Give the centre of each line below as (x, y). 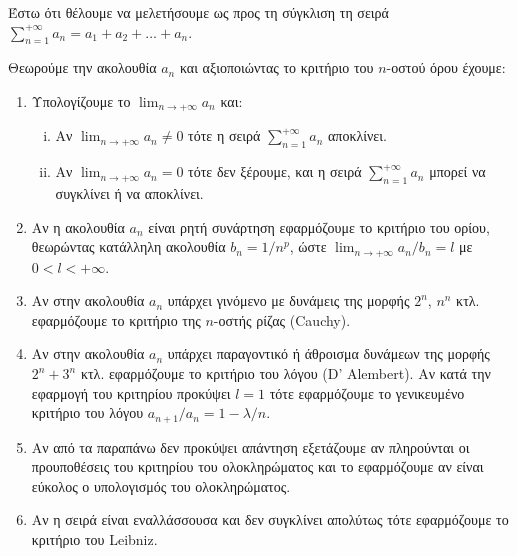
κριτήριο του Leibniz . (94, 539)
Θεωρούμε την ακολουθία (82, 67)
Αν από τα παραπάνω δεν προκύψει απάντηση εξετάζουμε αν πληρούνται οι (250, 446)
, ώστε (308, 246)
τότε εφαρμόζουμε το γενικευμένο (367, 392)
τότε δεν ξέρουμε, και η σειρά (275, 171)
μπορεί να (457, 171)
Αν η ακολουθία (78, 226)
